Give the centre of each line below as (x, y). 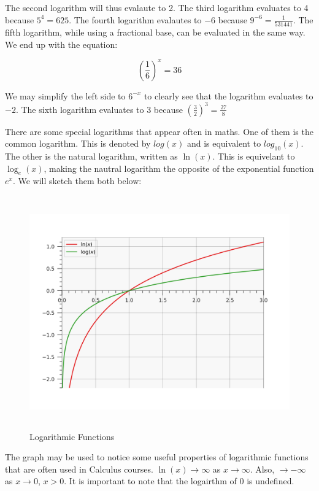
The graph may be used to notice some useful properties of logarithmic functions (157, 457)
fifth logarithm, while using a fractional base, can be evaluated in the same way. (155, 32)
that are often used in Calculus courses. (79, 469)
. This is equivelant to (254, 156)
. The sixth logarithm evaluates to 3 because (99, 109)
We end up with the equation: (61, 44)
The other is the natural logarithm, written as (91, 156)
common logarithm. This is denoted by (78, 143)
